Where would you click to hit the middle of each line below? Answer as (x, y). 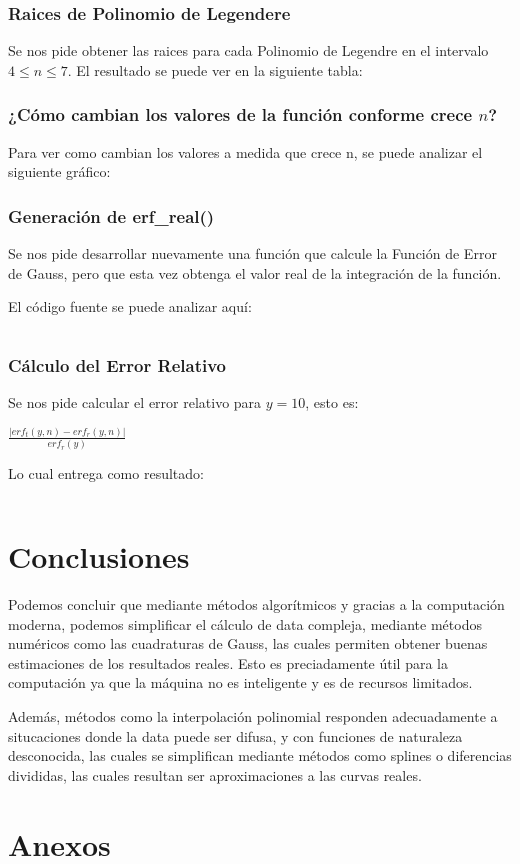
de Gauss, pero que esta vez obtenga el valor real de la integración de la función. (255, 272)
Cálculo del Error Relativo (117, 364)
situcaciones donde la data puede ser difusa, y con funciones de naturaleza (235, 735)
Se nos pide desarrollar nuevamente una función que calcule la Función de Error (252, 253)
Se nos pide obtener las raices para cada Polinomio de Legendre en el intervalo (248, 50)
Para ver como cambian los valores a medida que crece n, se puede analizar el (245, 151)
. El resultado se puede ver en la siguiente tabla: (215, 69)
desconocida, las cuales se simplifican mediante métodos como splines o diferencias (260, 755)
